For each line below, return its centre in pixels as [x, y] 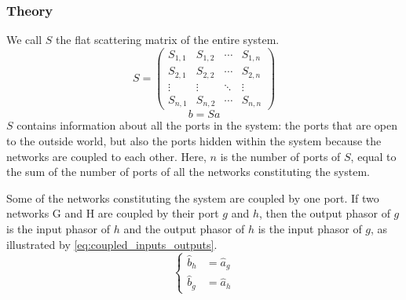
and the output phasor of [184, 228]
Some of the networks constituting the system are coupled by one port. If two [193, 198]
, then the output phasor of [324, 213]
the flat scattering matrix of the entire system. [168, 40]
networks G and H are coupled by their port [113, 213]
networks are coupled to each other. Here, [106, 156]
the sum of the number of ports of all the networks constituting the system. [188, 172]
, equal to [373, 156]
